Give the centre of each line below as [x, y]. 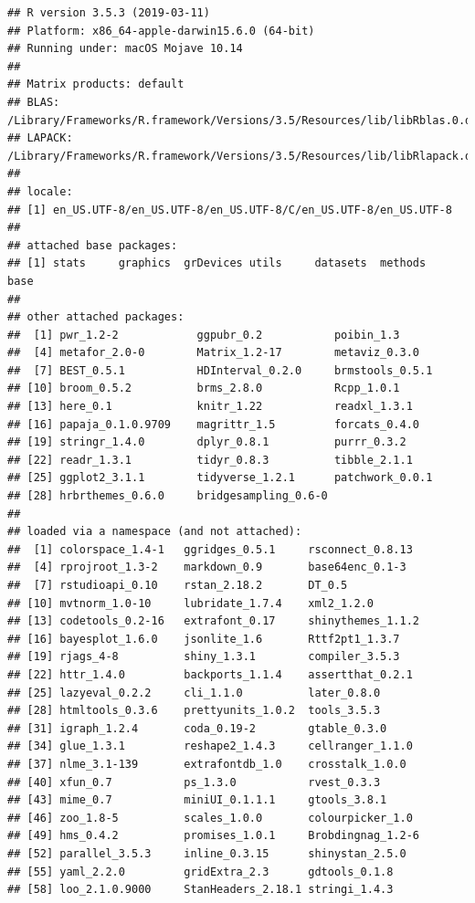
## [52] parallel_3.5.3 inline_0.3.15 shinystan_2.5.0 [207, 853]
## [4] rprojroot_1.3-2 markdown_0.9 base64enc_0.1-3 [207, 567]
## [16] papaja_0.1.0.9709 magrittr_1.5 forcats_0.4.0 [214, 424]
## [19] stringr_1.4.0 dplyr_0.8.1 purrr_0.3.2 [207, 442]
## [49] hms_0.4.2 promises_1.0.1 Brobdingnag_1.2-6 [214, 836]
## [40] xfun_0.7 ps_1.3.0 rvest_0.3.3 [194, 782]
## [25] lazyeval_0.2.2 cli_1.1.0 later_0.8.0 [194, 693]
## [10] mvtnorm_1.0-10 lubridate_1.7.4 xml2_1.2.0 [190, 603]
